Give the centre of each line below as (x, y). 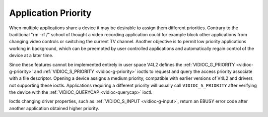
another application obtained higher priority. (54, 108)
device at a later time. (31, 56)
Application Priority (50, 13)
